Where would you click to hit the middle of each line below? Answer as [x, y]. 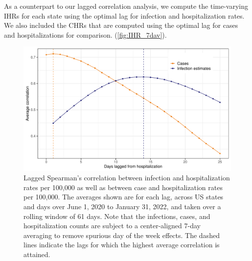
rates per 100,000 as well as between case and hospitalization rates [123, 187]
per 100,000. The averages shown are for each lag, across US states [124, 197]
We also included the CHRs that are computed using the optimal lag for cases [121, 25]
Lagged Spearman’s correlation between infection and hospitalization [127, 178]
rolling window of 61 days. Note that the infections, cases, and [117, 216]
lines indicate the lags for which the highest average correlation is [122, 245]
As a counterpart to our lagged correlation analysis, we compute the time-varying [126, 6]
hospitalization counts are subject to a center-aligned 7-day [112, 226]
